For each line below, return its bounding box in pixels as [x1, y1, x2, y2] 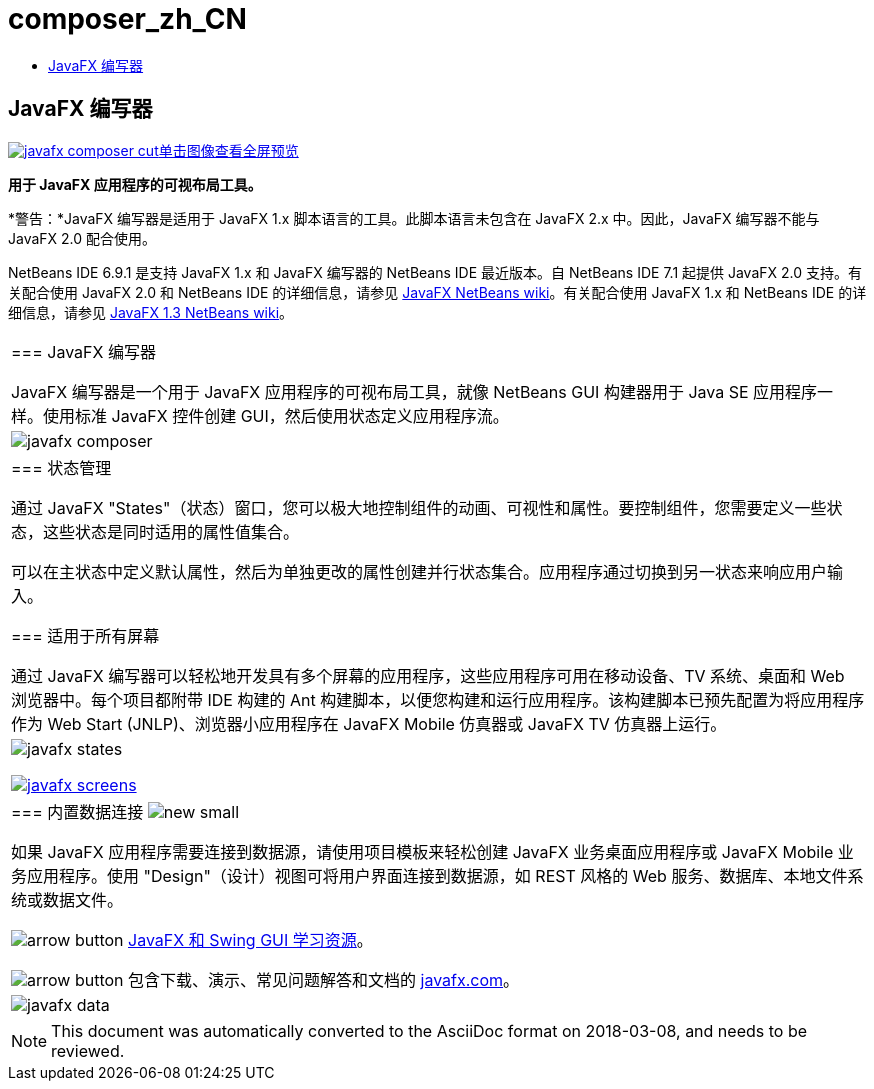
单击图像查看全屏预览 [158, 141, 299, 159]
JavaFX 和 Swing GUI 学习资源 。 [128, 929, 373, 950]
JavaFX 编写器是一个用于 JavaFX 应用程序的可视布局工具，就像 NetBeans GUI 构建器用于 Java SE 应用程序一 [11, 381, 834, 402]
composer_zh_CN [8, 2, 247, 36]
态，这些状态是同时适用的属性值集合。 [11, 521, 300, 542]
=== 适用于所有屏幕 [11, 625, 160, 646]
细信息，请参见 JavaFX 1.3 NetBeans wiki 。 [8, 303, 294, 321]
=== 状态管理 [11, 457, 112, 478]
